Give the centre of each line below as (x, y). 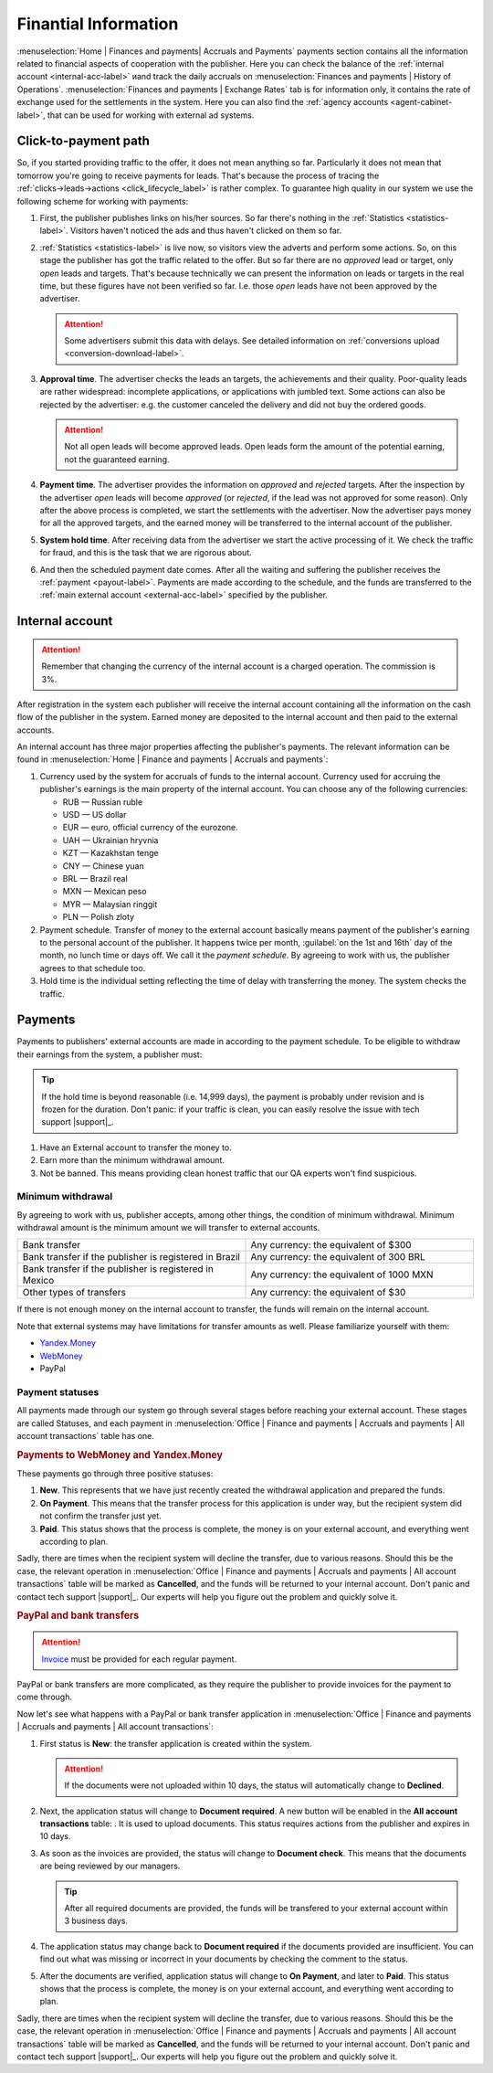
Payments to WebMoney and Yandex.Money (120, 1454)
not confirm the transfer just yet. (100, 1516)
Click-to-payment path (84, 141)
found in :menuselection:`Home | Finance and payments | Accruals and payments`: (173, 759)
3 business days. (96, 1921)
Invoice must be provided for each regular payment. (139, 1659)
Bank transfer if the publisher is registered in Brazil (131, 1257)
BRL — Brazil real (95, 878)
